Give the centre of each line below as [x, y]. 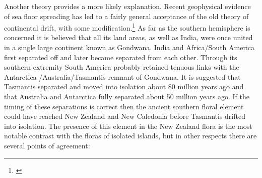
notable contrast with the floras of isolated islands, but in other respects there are [130, 136]
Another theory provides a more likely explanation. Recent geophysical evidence [127, 6]
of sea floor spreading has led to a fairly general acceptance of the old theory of [126, 16]
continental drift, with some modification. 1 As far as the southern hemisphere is [127, 27]
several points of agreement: [47, 145]
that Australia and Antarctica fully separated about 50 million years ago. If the [127, 96]
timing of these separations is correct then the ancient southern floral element [124, 106]
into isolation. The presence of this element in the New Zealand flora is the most [128, 126]
